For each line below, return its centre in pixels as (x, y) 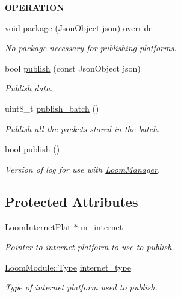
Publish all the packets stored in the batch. (82, 128)
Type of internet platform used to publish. (81, 287)
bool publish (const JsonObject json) (73, 68)
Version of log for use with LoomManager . (83, 169)
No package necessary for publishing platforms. (91, 48)
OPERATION (35, 7)
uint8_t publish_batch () (52, 108)
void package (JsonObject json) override (79, 27)
